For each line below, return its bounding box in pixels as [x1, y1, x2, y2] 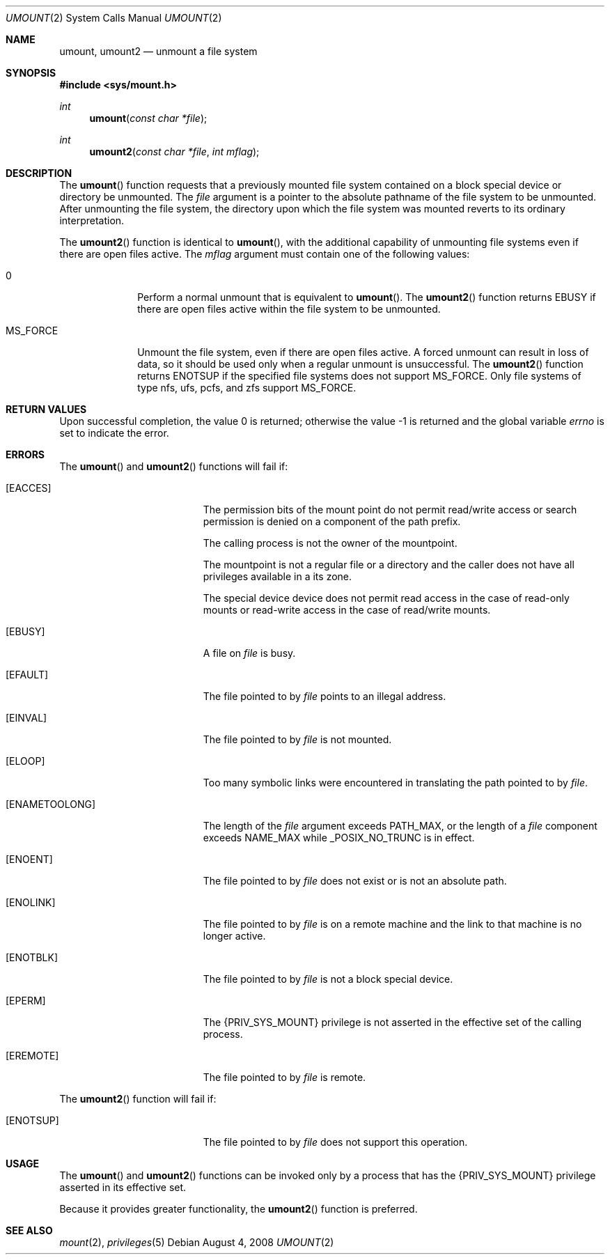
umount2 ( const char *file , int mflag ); [89, 146, 260, 157]
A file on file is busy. [203, 647, 296, 659]
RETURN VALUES [6, 403, 87, 415]
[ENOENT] [6, 853, 53, 865]
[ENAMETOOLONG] [6, 798, 96, 810]
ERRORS [6, 449, 45, 460]
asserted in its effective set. [59, 1181, 187, 1193]
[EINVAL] [6, 712, 47, 724]
